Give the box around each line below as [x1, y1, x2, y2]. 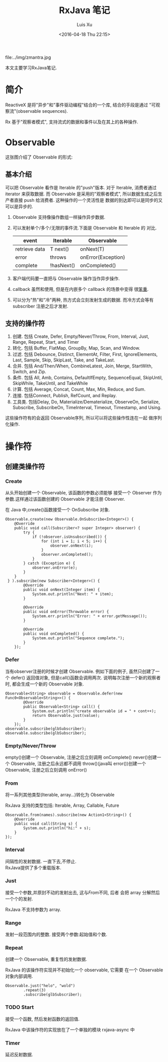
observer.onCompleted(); [41, 552, 94, 557]
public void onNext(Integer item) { [23, 587, 100, 592]
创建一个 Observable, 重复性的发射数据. [5, 956, 88, 962]
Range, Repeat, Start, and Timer [12, 339, 79, 345]
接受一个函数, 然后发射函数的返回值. [5, 1016, 80, 1022]
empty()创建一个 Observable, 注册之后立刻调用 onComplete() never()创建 [5, 754, 157, 760]
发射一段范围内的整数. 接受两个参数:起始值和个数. [5, 932, 108, 938]
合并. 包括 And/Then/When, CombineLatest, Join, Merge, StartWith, [12, 363, 153, 369]
